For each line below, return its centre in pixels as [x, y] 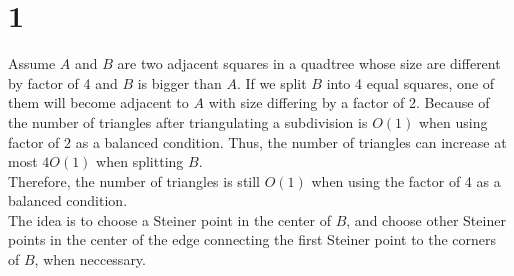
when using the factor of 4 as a [406, 180]
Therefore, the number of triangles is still [134, 180]
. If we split [271, 82]
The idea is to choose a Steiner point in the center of [169, 219]
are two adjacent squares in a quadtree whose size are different [309, 63]
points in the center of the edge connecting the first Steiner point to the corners [252, 239]
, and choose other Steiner [426, 219]
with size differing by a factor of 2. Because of [349, 102]
